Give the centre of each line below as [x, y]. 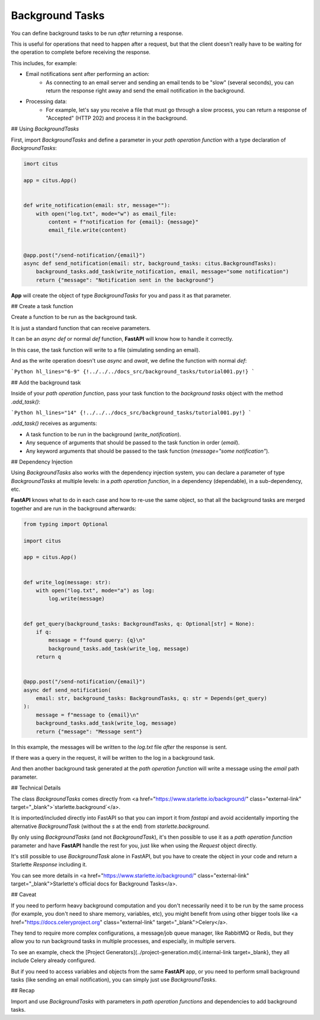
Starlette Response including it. [49, 865]
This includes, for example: [44, 63]
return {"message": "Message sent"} [89, 731]
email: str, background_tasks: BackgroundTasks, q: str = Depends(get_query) [152, 698]
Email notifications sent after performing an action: [88, 74]
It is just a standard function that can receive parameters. [81, 328]
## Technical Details [36, 788]
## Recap [23, 990]
